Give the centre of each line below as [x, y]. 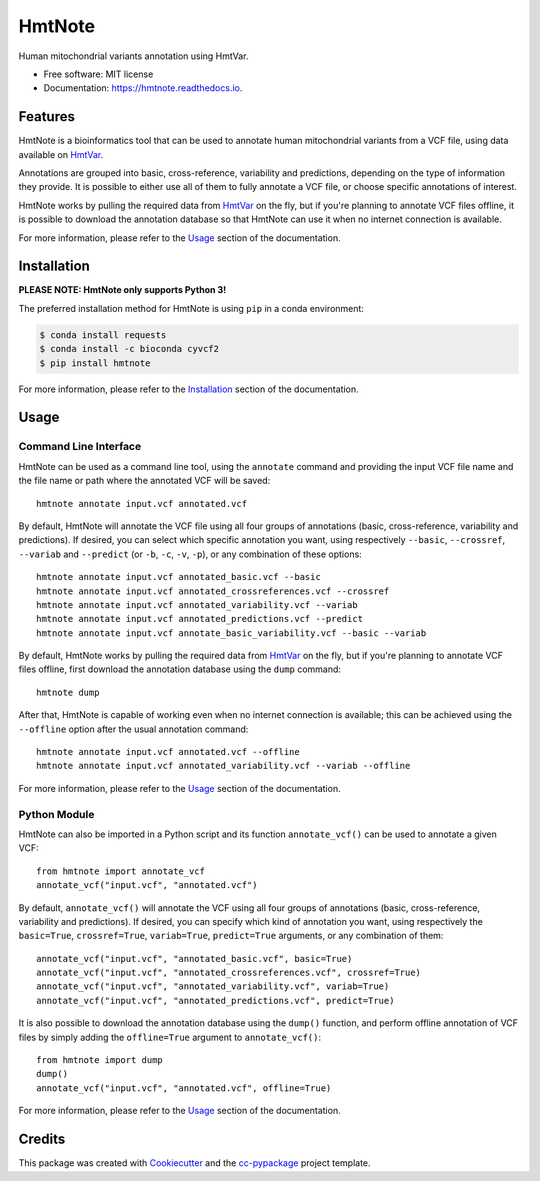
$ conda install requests [103, 334]
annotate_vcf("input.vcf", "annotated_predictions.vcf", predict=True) [215, 1000]
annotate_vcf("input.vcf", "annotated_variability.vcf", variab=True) [213, 986]
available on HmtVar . [61, 154]
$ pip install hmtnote [95, 363]
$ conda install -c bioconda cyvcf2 [129, 349]
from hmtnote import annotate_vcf [120, 871]
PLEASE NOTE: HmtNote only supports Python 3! [122, 290]
